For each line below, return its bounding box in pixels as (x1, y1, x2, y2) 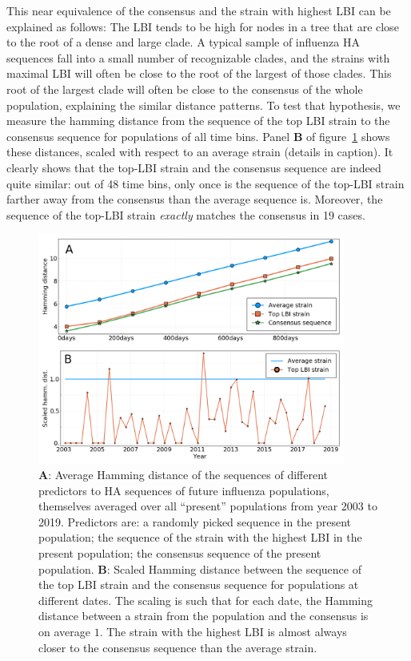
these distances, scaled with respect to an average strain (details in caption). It (6, 143, 393, 160)
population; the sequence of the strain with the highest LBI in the (38, 529, 362, 546)
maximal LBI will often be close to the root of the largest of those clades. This (6, 65, 392, 82)
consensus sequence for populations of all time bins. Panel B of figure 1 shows (6, 127, 390, 144)
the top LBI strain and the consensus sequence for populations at (38, 576, 359, 593)
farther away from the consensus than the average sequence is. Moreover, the (6, 191, 383, 208)
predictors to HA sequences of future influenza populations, (38, 482, 329, 498)
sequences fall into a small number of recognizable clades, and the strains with (6, 49, 390, 66)
